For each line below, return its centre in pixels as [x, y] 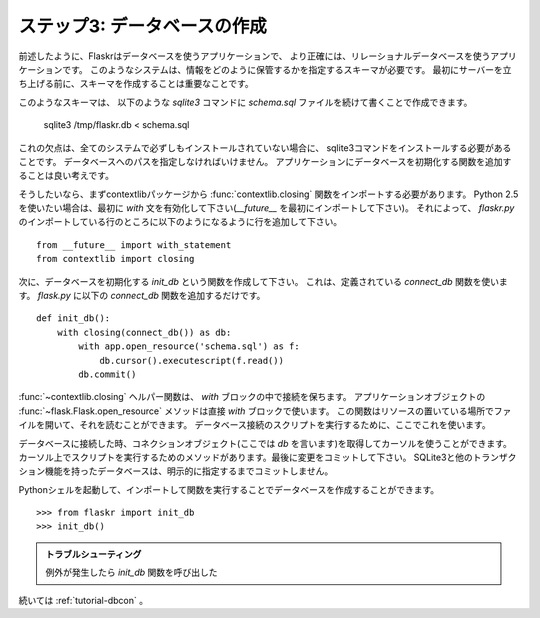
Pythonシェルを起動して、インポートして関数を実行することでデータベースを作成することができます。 [229, 489]
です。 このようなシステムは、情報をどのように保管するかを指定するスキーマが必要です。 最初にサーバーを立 [286, 69]
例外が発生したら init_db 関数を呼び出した [132, 572]
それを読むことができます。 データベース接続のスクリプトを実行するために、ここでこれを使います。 [284, 425]
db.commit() [107, 374]
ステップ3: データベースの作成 [142, 26]
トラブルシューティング [93, 554]
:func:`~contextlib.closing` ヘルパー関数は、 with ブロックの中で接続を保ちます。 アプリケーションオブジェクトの [252, 397]
